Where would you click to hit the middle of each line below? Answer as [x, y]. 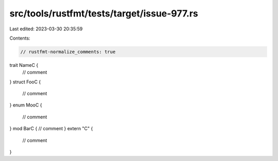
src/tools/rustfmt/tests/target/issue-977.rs [104, 13]
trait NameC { [24, 65]
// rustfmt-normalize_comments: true [68, 52]
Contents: [20, 38]
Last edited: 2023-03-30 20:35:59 [46, 29]
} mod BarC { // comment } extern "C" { [51, 129]
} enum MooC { [26, 105]
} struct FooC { [25, 82]
